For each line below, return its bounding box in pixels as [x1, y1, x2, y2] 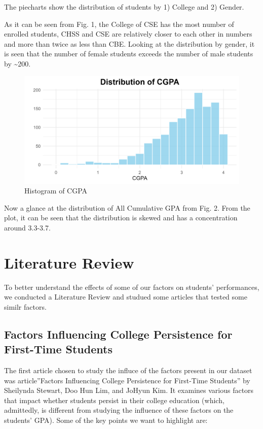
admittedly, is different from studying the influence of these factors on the [4, 405, 234, 415]
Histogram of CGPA [24, 185, 88, 196]
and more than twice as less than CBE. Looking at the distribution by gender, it [4, 38, 255, 49]
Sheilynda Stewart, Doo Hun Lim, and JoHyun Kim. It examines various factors [4, 385, 254, 395]
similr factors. [4, 301, 47, 312]
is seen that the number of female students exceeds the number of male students [4, 48, 253, 59]
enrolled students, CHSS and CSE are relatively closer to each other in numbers [4, 28, 252, 39]
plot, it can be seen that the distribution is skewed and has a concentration [4, 212, 238, 223]
